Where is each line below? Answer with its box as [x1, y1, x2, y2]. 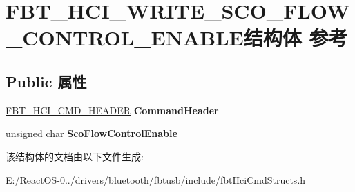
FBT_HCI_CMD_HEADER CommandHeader [6, 103, 219, 117]
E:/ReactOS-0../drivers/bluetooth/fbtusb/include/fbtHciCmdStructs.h [6, 172, 306, 186]
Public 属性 [6, 70, 87, 92]
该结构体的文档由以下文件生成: [6, 149, 144, 163]
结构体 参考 [243, 23, 348, 52]
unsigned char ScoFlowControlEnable [6, 126, 177, 140]
